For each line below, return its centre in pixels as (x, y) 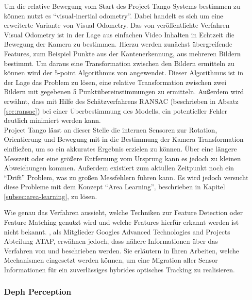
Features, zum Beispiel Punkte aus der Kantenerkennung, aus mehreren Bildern (122, 53)
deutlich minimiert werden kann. (52, 120)
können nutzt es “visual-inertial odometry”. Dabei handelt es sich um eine (114, 15)
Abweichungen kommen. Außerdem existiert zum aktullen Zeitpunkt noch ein (119, 168)
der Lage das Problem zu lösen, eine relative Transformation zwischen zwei (115, 82)
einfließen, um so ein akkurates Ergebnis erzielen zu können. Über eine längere (120, 148)
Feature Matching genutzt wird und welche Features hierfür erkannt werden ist (121, 222)
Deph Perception (38, 291)
